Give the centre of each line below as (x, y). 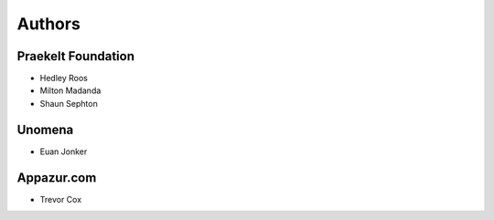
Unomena (45, 129)
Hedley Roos (64, 79)
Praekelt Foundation (75, 56)
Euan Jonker (64, 152)
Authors (49, 24)
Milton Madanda (70, 90)
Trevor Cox (61, 199)
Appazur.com (57, 178)
